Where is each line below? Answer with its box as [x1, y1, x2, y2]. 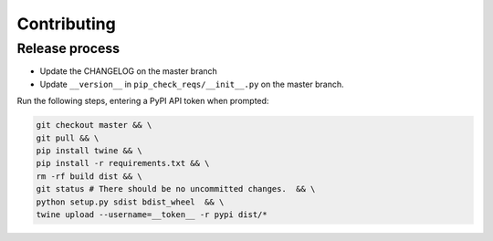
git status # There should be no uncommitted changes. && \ [36, 183, 316, 194]
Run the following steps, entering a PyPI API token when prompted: [16, 96, 269, 107]
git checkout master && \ [36, 120, 152, 131]
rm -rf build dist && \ [36, 171, 143, 182]
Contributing [16, 14, 116, 34]
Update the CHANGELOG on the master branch [39, 66, 218, 77]
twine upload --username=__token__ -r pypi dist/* [36, 209, 268, 219]
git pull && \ [36, 132, 100, 143]
